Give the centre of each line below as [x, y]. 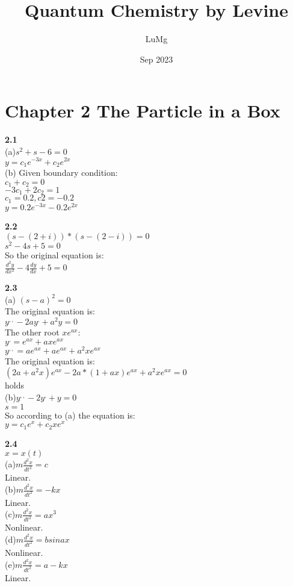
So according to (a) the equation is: [70, 415]
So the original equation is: [54, 254]
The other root [32, 332]
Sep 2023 [156, 59]
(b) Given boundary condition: [61, 172]
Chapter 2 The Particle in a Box [143, 111]
